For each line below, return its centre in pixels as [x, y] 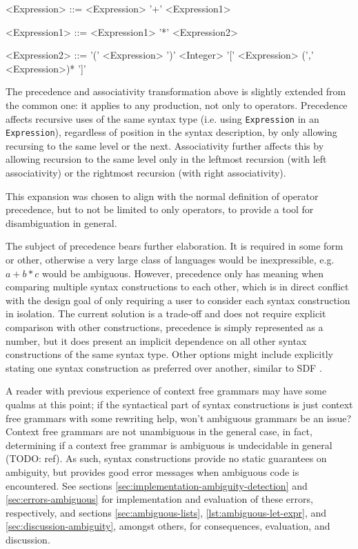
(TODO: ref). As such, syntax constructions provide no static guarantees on [166, 458]
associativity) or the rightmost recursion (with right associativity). [146, 173]
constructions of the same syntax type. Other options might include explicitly [169, 354]
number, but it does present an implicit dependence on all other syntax [156, 340]
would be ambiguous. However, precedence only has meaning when [183, 273]
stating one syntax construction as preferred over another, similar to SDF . [164, 367]
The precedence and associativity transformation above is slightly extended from [176, 91]
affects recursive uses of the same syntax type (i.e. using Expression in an [162, 118]
